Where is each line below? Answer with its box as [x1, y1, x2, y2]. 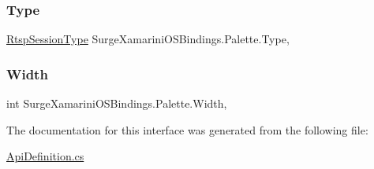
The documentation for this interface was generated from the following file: [6, 121, 368, 138]
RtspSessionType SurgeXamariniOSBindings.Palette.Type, [6, 31, 290, 47]
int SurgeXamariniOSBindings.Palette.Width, [6, 95, 227, 112]
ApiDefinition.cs [6, 148, 84, 164]
